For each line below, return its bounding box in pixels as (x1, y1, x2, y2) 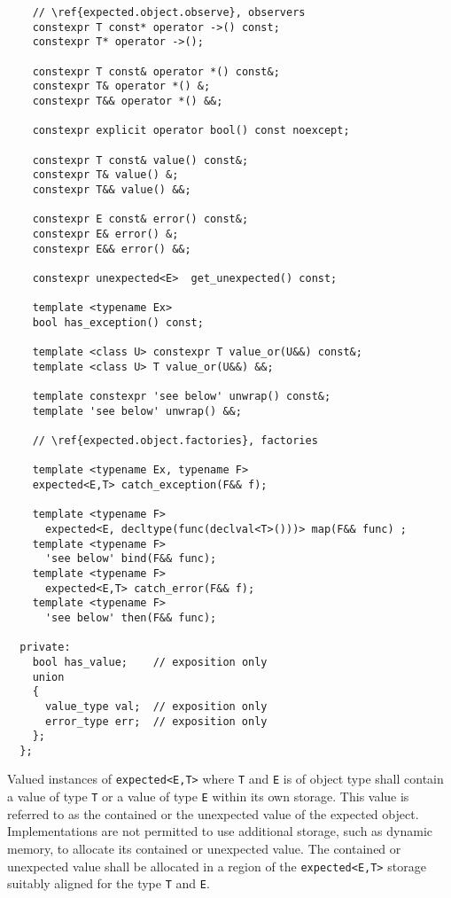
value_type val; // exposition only (44, 699, 268, 713)
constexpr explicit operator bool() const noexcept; (32, 124, 350, 137)
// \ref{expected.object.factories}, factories (32, 434, 318, 448)
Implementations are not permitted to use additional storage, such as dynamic (7, 822, 432, 840)
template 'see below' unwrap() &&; (32, 404, 242, 418)
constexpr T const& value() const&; (32, 153, 249, 167)
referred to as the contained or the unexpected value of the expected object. (7, 804, 419, 823)
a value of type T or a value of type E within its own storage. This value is (7, 787, 409, 806)
